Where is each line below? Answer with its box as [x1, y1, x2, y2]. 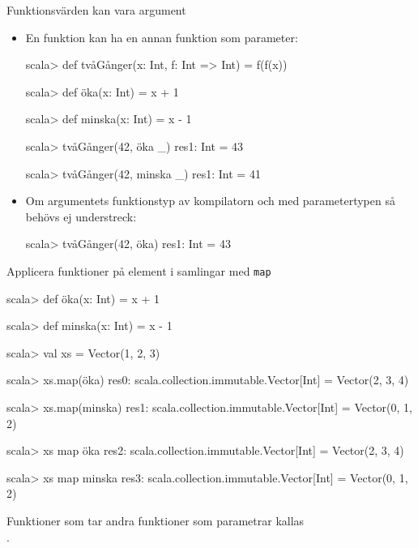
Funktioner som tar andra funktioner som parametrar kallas [6, 512, 305, 529]
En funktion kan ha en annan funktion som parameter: [25, 28, 298, 45]
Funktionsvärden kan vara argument [6, 2, 186, 18]
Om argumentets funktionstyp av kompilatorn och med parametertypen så [25, 192, 395, 209]
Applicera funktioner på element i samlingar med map [6, 262, 271, 279]
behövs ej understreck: [25, 208, 137, 225]
